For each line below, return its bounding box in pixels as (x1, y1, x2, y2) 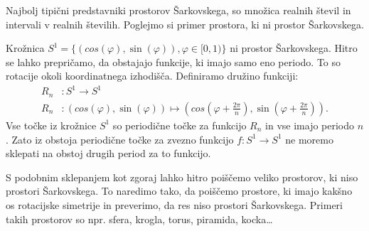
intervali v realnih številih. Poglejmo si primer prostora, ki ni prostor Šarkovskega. (6, 16, 364, 31)
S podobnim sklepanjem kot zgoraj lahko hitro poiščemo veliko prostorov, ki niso (6, 169, 358, 184)
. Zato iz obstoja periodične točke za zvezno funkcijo (6, 131, 234, 146)
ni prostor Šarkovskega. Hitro (230, 41, 358, 55)
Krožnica (6, 41, 45, 55)
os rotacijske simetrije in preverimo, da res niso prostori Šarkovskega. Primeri (6, 197, 343, 212)
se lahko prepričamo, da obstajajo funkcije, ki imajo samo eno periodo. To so (6, 54, 341, 69)
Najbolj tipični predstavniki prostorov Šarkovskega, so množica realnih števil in (6, 3, 351, 17)
